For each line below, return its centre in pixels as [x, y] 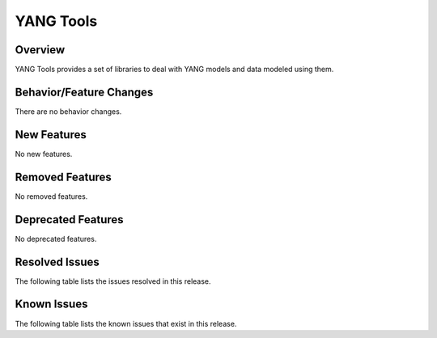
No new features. [44, 154]
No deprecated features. [56, 239]
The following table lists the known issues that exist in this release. [126, 323]
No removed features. [51, 196]
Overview [40, 50]
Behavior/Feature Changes [84, 92]
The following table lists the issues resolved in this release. [113, 281]
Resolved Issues [57, 262]
